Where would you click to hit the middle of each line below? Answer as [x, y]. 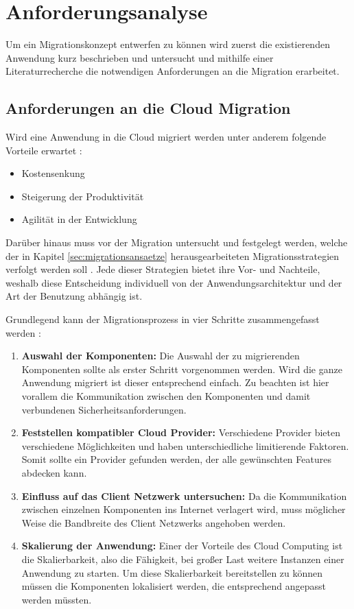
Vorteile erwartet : [44, 150]
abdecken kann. [54, 472]
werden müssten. [57, 599]
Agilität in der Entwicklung [79, 219]
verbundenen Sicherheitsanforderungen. [104, 409]
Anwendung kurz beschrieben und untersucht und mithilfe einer [140, 57]
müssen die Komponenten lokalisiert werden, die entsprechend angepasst [174, 586]
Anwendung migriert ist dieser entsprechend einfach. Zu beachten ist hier [175, 382]
